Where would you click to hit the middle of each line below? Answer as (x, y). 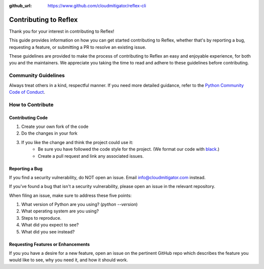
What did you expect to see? (50, 225)
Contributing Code (28, 118)
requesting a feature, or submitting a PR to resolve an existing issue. (78, 47)
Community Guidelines (37, 76)
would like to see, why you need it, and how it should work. (68, 260)
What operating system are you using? (60, 211)
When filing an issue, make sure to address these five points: (70, 195)
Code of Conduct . (27, 92)
